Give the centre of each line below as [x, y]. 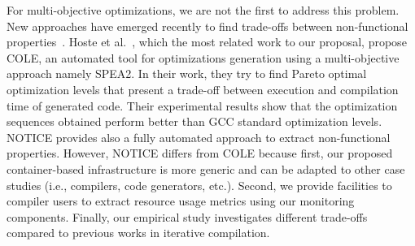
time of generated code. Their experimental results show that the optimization [202, 105]
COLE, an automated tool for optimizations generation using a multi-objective [203, 57]
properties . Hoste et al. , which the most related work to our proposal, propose [207, 42]
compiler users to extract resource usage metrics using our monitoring [181, 201]
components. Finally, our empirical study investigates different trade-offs [187, 216]
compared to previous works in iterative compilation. [138, 233]
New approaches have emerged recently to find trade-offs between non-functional [207, 26]
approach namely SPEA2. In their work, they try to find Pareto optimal [187, 73]
